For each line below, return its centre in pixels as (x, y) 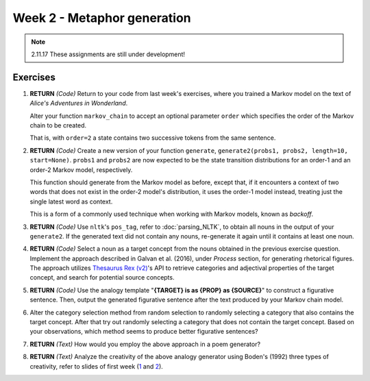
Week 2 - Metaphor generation (102, 18)
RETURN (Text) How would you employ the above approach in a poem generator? (145, 344)
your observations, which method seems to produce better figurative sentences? (144, 332)
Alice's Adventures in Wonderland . (79, 103)
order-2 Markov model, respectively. (81, 170)
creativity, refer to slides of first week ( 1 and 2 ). (97, 366)
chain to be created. (58, 125)
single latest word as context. (71, 201)
